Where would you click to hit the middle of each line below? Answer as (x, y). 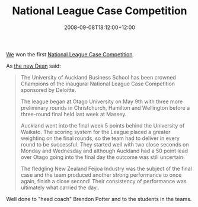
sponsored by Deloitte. (48, 90)
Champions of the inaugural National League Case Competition (98, 84)
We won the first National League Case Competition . (70, 54)
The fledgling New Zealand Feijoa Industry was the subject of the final (106, 168)
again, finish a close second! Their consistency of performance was (103, 181)
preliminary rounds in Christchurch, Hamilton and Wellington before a (105, 107)
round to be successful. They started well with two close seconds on (105, 144)
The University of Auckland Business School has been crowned (98, 77)
